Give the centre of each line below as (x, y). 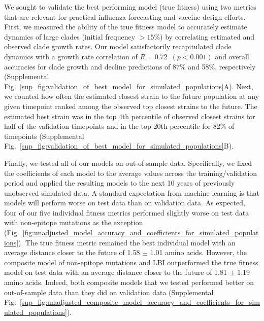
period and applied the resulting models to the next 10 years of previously (120, 183)
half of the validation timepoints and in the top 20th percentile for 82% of (119, 126)
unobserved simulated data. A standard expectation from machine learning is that (132, 192)
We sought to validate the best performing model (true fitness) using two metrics (130, 7)
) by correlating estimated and (207, 36)
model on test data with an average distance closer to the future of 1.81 (115, 272)
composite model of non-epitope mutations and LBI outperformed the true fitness (131, 262)
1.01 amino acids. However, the (198, 252)
